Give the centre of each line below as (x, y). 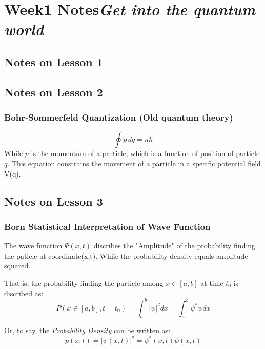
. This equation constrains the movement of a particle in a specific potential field (134, 163)
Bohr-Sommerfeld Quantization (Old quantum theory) (119, 117)
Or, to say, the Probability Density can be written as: (87, 330)
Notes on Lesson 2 (54, 92)
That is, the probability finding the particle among (84, 283)
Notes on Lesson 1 (54, 61)
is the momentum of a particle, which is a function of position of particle (145, 153)
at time (212, 283)
